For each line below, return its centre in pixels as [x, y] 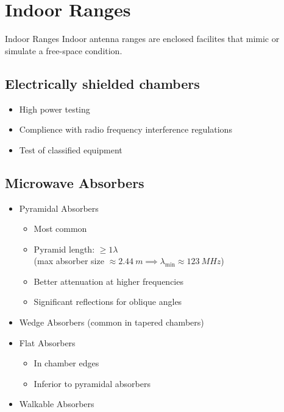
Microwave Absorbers [75, 182]
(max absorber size [69, 261]
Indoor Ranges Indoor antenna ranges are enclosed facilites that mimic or [142, 39]
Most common [60, 229]
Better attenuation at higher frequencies [108, 281]
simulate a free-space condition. [64, 50]
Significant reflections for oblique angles [108, 302]
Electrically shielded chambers [102, 83]
